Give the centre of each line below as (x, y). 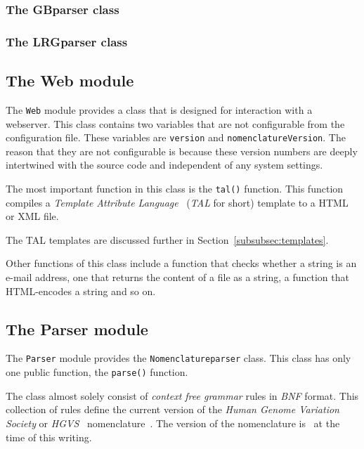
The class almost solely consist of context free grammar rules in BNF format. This (182, 395)
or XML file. (32, 216)
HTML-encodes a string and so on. (81, 291)
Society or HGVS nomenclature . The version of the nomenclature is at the (173, 423)
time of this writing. (49, 437)
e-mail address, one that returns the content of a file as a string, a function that (177, 277)
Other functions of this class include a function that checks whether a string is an (181, 263)
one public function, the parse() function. (97, 372)
